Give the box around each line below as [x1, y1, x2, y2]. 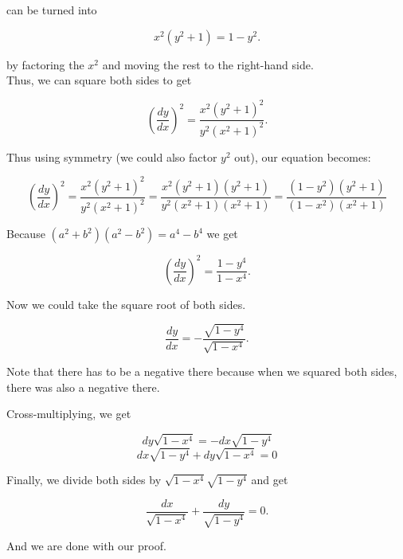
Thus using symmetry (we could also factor [6, 148, 217, 165]
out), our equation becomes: [234, 148, 371, 165]
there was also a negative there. [6, 378, 160, 395]
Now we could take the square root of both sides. [6, 295, 246, 312]
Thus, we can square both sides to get [6, 72, 192, 88]
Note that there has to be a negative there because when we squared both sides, [6, 363, 397, 380]
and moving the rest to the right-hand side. [102, 56, 314, 72]
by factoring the [6, 56, 84, 72]
